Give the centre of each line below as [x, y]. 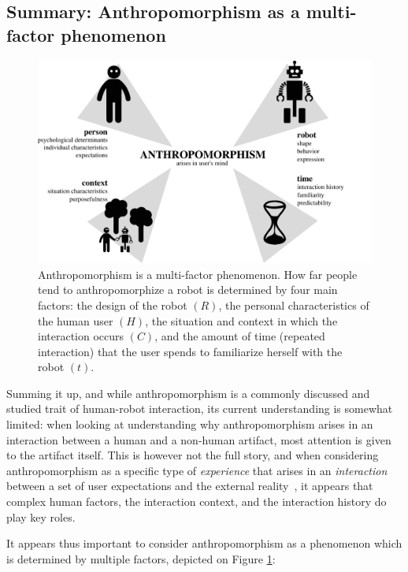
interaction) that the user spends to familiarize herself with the [190, 351]
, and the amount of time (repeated [240, 336]
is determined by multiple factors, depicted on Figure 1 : [141, 558]
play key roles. [41, 516]
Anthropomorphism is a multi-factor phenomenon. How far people [198, 274]
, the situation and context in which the [241, 320]
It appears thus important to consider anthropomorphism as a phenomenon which [204, 543]
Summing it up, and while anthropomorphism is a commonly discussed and [188, 393]
